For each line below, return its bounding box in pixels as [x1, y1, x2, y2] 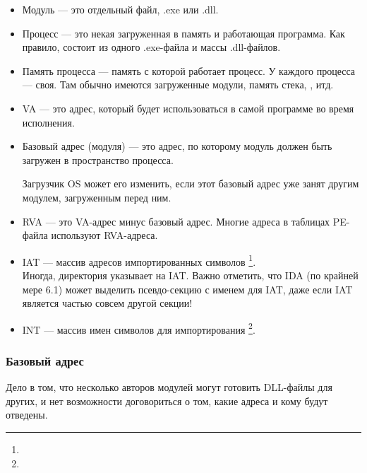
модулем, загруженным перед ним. [22, 189, 172, 204]
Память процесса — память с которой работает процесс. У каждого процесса [22, 63, 356, 78]
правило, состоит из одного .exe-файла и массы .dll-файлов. [22, 40, 281, 54]
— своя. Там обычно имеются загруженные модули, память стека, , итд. [22, 77, 334, 92]
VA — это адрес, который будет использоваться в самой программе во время [22, 100, 354, 115]
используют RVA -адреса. [51, 228, 158, 243]
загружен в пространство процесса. [22, 152, 174, 167]
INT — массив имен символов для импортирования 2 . [22, 320, 255, 337]
